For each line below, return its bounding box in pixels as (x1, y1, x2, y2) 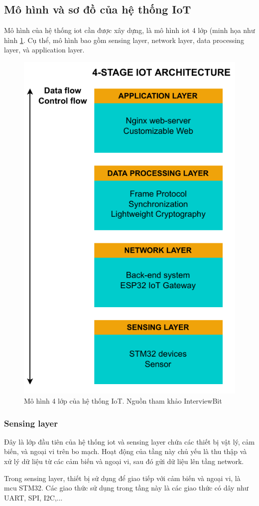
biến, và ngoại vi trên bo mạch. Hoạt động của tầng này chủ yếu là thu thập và (4, 446, 247, 457)
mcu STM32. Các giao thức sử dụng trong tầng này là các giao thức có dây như (4, 483, 249, 493)
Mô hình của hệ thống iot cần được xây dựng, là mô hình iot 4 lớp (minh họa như (4, 25, 255, 35)
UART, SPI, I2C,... (4, 492, 63, 503)
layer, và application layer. (4, 44, 85, 55)
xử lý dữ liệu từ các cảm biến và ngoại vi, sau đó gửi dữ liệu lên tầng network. (4, 456, 244, 467)
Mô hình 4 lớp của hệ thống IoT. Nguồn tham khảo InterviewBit (24, 396, 222, 406)
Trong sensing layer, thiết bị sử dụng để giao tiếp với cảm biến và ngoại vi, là (4, 473, 241, 483)
